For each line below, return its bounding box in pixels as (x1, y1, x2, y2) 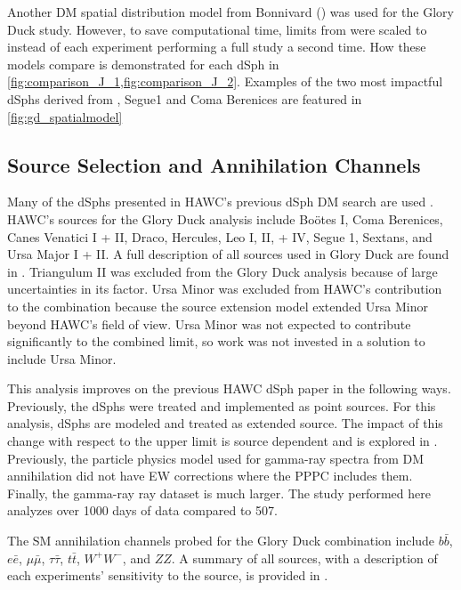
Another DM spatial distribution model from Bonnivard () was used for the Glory (7, 3, 454, 20)
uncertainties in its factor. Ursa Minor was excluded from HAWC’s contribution (7, 279, 442, 298)
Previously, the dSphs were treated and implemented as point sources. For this (7, 396, 436, 415)
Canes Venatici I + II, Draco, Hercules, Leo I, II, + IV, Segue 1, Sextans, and (7, 227, 433, 246)
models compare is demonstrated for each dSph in (7, 54, 279, 73)
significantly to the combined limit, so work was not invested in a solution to (7, 332, 425, 351)
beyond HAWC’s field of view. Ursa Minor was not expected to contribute (7, 314, 411, 333)
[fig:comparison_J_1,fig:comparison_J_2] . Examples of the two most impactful (7, 72, 443, 91)
